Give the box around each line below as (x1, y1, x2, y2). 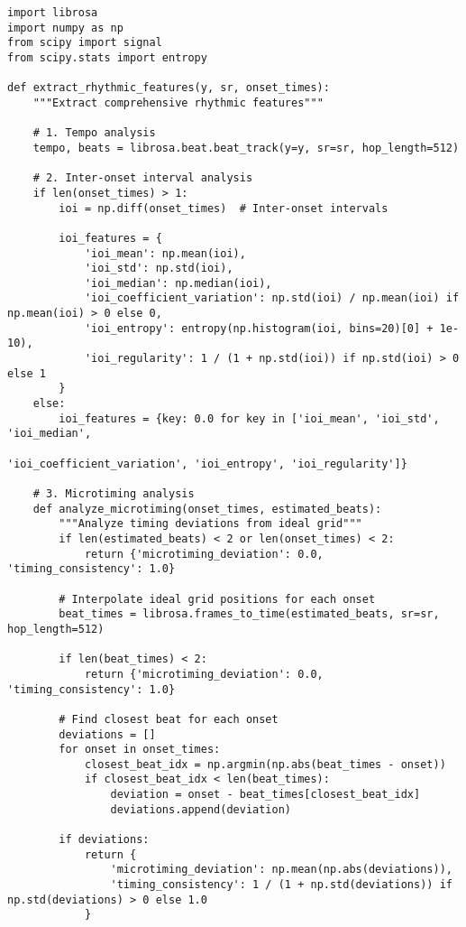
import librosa (7, 6, 98, 19)
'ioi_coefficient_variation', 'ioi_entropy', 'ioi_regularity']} (7, 457, 407, 470)
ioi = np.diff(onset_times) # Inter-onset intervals (59, 201, 388, 215)
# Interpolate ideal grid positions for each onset (59, 592, 376, 606)
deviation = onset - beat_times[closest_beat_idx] (110, 788, 421, 802)
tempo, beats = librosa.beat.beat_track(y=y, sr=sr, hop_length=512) (32, 141, 460, 154)
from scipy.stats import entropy (7, 51, 207, 64)
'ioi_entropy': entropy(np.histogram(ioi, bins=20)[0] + (84, 321, 434, 335)
